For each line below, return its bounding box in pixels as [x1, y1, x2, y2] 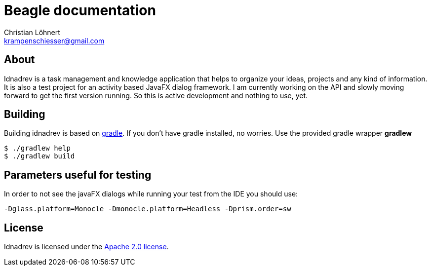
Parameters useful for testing [4, 168, 152, 181]
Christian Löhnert [4, 28, 60, 37]
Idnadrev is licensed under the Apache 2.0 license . [4, 242, 169, 251]
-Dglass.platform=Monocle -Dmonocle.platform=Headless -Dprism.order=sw [4, 205, 291, 213]
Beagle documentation [4, 2, 156, 19]
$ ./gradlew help [4, 144, 71, 153]
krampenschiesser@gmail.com [4, 36, 105, 45]
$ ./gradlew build [4, 152, 75, 160]
